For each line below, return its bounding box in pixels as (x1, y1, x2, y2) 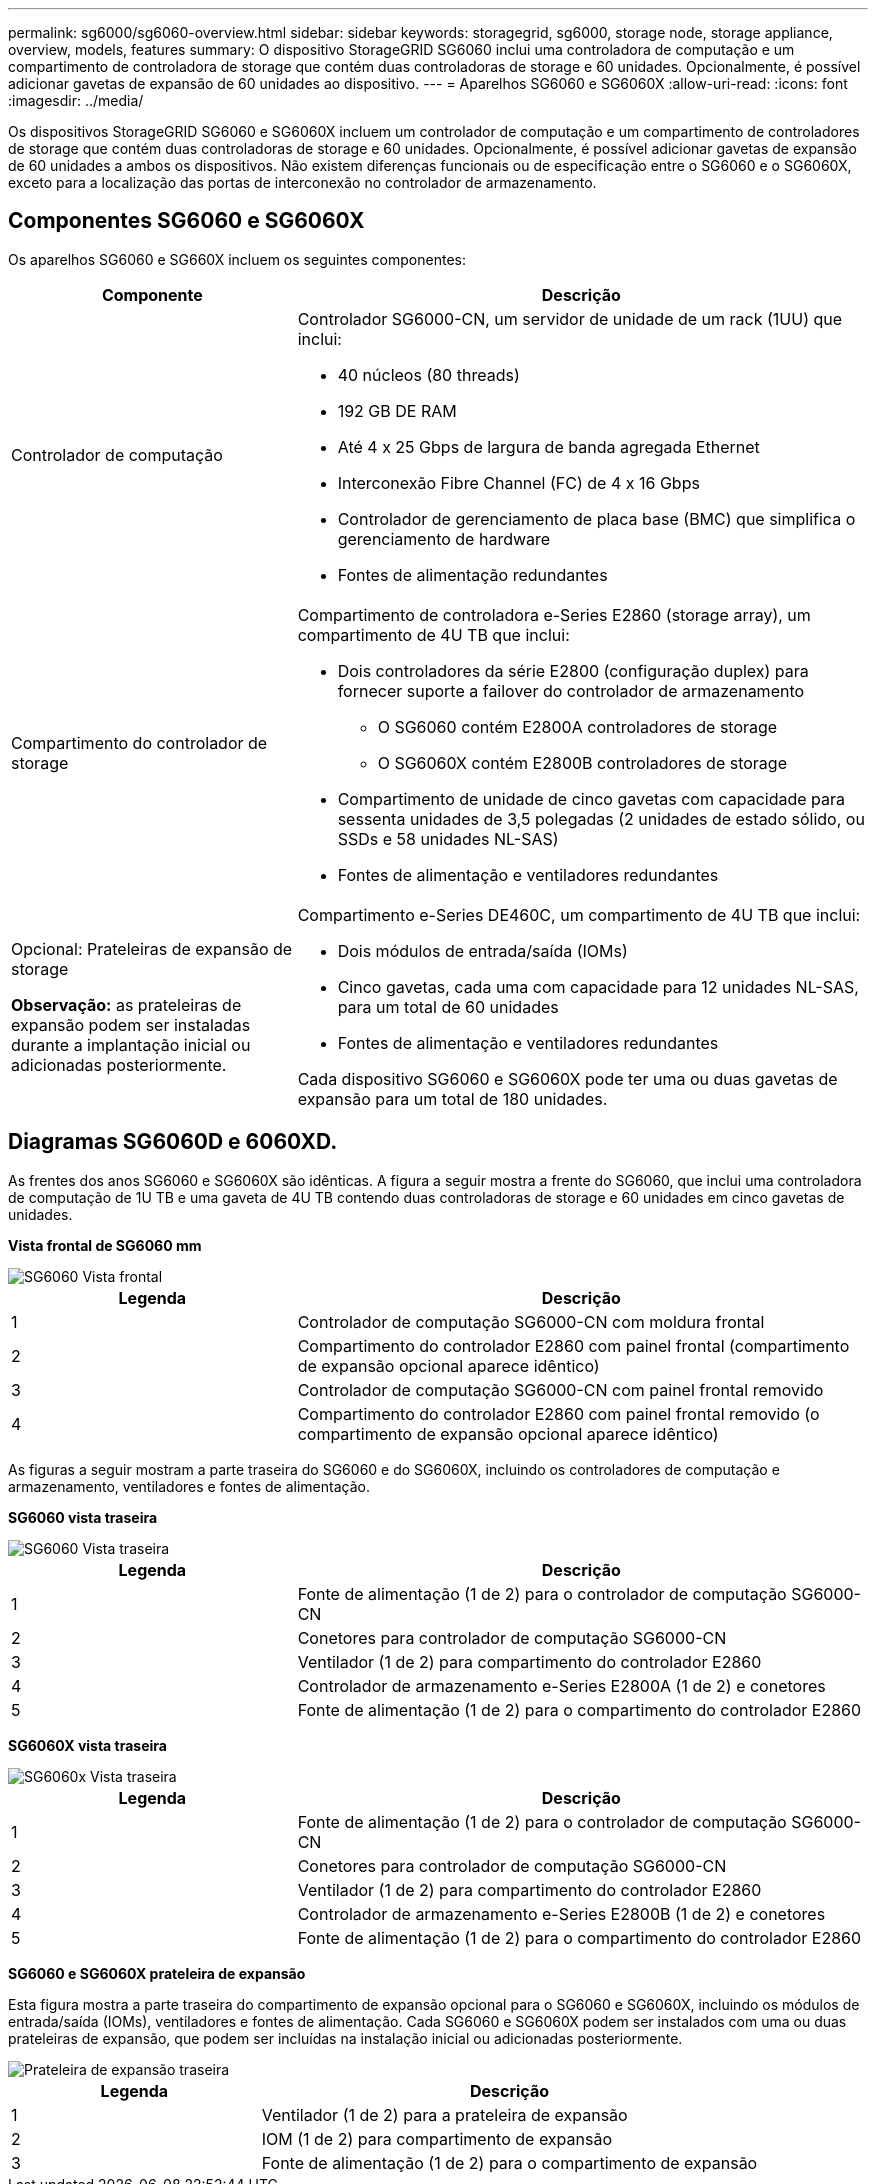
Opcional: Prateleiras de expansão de (11, 938, 293, 959)
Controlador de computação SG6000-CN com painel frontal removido (297, 1379, 824, 1400)
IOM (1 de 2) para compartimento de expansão (261, 2128, 613, 2149)
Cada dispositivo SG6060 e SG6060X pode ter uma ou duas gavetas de (297, 1068, 838, 1089)
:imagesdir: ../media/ (8, 92, 144, 109)
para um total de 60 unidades (337, 996, 559, 1017)
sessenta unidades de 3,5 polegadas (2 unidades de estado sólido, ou (337, 808, 865, 829)
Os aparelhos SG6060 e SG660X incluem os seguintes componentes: (8, 250, 466, 268)
